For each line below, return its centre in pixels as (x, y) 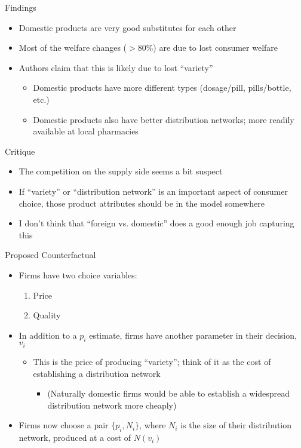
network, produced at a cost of (75, 438)
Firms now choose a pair (64, 425)
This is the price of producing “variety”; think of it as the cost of (152, 361)
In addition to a (48, 335)
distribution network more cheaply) (112, 405)
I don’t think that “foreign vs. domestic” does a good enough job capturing (156, 223)
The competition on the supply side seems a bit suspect (121, 171)
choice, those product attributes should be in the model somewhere (142, 203)
